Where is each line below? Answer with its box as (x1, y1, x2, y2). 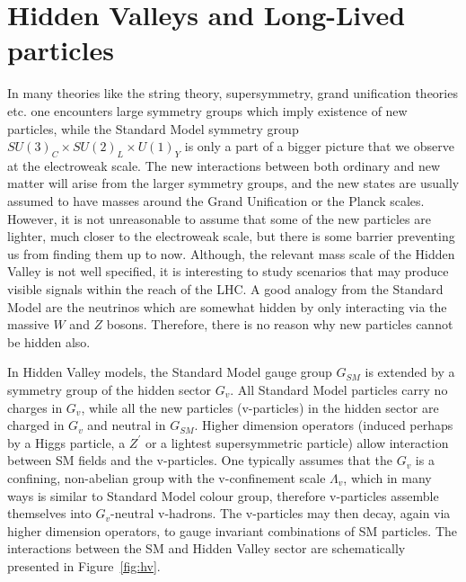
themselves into (7, 504, 92, 523)
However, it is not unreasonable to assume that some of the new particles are (7, 209, 431, 228)
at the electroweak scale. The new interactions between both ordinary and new (7, 156, 441, 175)
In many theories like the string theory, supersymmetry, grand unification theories (7, 84, 458, 103)
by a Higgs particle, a (7, 433, 126, 452)
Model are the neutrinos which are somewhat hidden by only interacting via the (7, 297, 447, 316)
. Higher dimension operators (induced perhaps (194, 416, 453, 434)
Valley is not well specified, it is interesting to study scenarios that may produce (7, 262, 449, 281)
